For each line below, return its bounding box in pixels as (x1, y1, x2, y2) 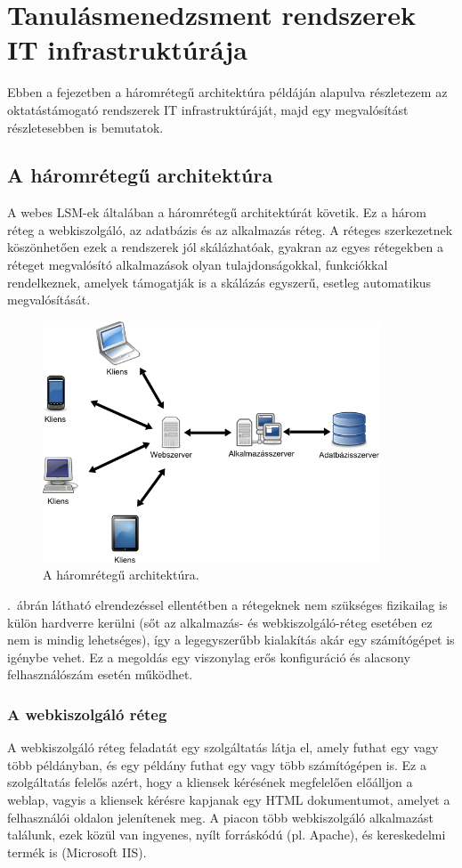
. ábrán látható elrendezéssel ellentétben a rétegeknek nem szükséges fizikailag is (7, 596, 448, 614)
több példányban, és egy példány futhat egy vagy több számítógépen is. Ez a (7, 755, 427, 774)
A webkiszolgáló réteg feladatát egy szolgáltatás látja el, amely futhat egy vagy (7, 738, 439, 757)
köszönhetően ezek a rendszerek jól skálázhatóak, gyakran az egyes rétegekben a (7, 238, 444, 256)
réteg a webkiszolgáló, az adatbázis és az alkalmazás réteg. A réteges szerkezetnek (7, 220, 453, 239)
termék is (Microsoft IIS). (7, 842, 147, 861)
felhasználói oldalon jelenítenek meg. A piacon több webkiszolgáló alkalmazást (7, 807, 434, 826)
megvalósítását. (7, 290, 91, 309)
